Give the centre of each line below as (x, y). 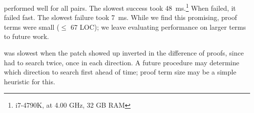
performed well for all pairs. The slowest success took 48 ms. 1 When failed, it (120, 7)
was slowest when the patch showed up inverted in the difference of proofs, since (124, 53)
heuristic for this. (30, 81)
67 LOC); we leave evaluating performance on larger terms (158, 27)
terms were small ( (32, 27)
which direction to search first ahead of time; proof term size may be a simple (120, 72)
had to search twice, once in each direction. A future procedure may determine (122, 62)
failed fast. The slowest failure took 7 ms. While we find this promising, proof (120, 17)
